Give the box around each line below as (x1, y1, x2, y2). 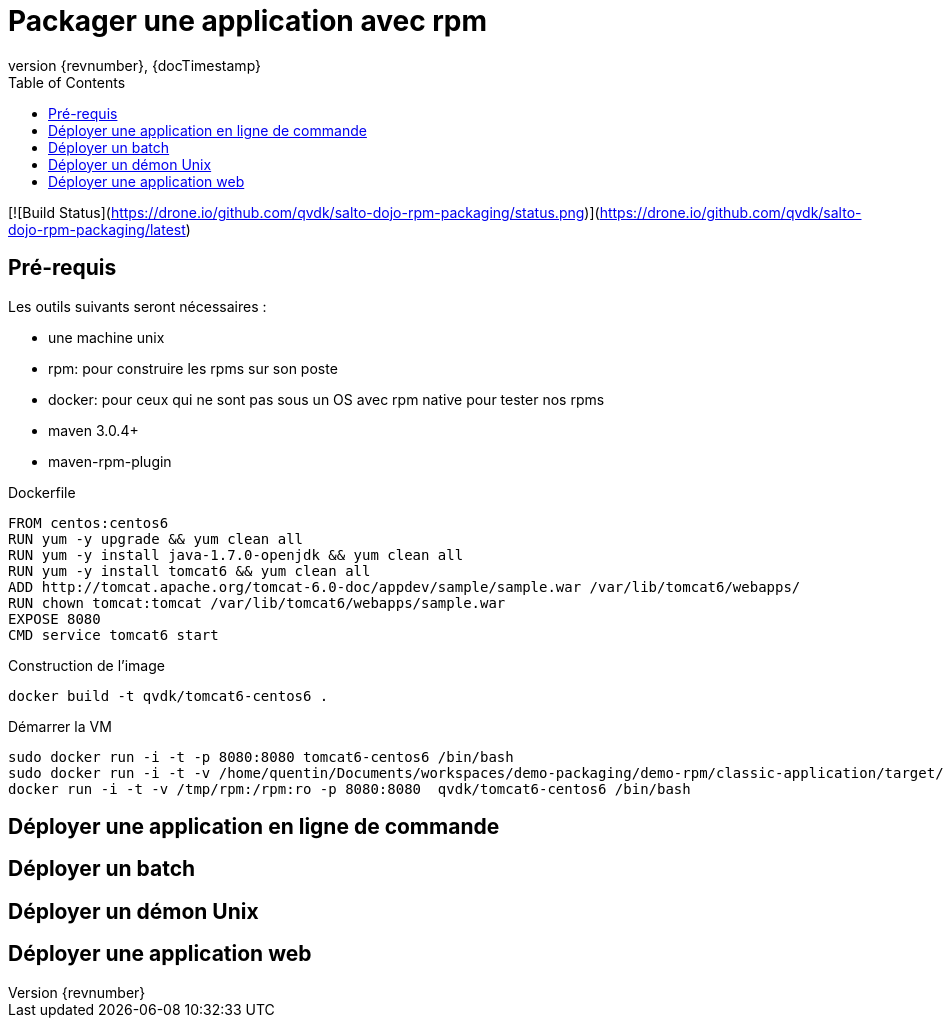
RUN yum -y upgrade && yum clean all (8, 530, 304, 547)
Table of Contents (8, 73, 126, 91)
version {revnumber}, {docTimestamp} (8, 56, 262, 74)
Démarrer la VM (8, 717, 112, 735)
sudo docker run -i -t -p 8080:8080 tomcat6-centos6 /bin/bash (8, 748, 514, 765)
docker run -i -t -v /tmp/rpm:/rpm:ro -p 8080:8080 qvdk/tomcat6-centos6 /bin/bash (8, 780, 691, 797)
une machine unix (48, 328, 165, 346)
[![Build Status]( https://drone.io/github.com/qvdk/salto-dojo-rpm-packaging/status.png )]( (8, 203, 600, 221)
